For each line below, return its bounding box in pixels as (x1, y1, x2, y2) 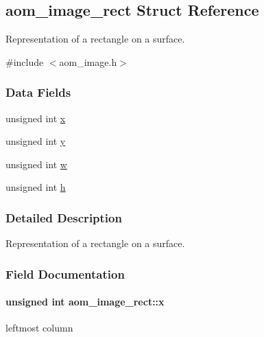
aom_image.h (59, 54, 117, 69)
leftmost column (5, 321, 73, 335)
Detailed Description (5, 209, 122, 226)
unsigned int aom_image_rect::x (5, 294, 165, 309)
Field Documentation (5, 265, 125, 282)
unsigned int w (5, 156, 67, 171)
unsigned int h (5, 180, 66, 194)
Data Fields (5, 84, 71, 101)
